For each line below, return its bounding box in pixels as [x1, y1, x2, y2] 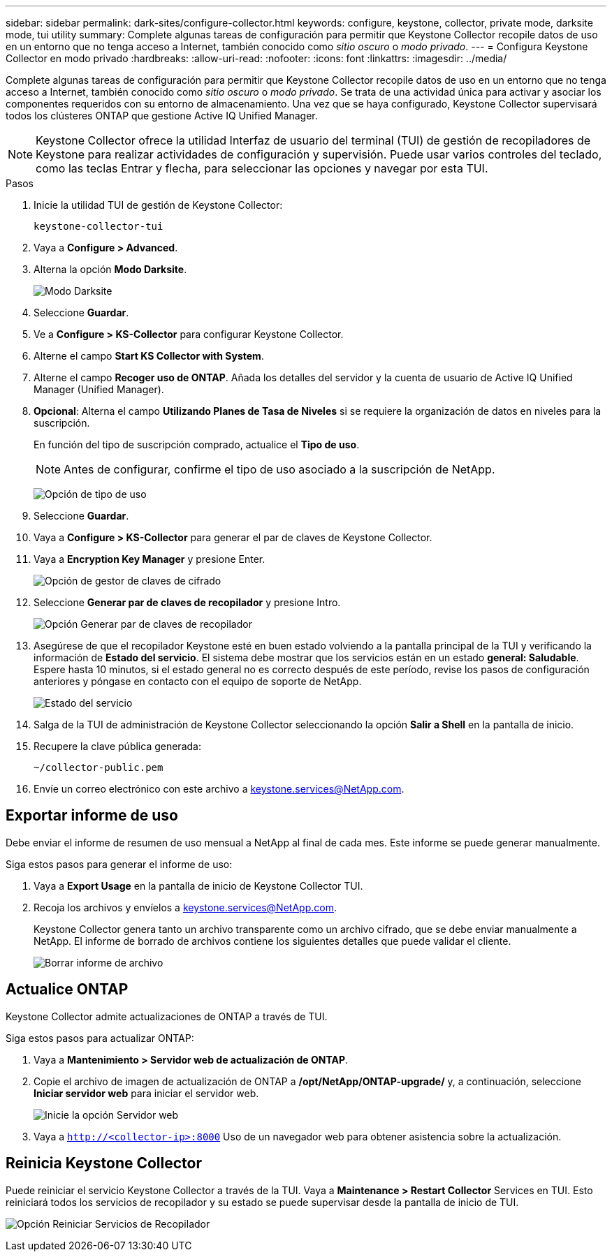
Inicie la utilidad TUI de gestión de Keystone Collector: [34, 199, 283, 211]
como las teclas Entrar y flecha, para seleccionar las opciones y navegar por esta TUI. [36, 161, 488, 175]
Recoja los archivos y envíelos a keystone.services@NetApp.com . [34, 901, 337, 913]
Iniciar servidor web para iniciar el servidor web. [34, 1087, 259, 1099]
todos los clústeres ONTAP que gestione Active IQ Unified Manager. [6, 110, 318, 122]
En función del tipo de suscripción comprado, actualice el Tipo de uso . [34, 439, 360, 450]
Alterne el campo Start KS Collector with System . [34, 350, 264, 362]
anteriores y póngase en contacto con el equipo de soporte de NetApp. [34, 675, 362, 687]
